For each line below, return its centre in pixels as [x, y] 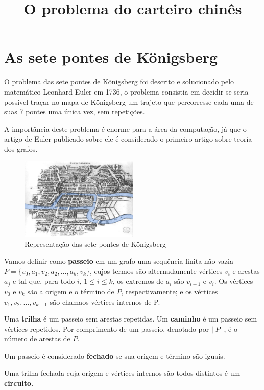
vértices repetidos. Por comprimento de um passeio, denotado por [107, 328]
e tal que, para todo [44, 281]
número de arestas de [37, 339]
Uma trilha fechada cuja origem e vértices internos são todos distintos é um [122, 373]
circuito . [19, 383]
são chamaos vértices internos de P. [105, 301]
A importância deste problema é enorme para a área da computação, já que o [125, 129]
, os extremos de [138, 281]
